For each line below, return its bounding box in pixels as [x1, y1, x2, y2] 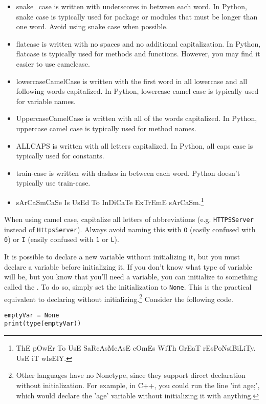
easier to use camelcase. [16, 58, 90, 69]
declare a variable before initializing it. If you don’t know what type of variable [4, 261, 252, 272]
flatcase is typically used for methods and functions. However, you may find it [16, 48, 260, 59]
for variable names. [16, 95, 76, 106]
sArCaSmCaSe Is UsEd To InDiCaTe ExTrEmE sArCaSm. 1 [16, 195, 204, 207]
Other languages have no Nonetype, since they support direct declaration [16, 370, 246, 380]
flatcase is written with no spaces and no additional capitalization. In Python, [16, 38, 261, 49]
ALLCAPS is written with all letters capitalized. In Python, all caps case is [16, 140, 253, 151]
